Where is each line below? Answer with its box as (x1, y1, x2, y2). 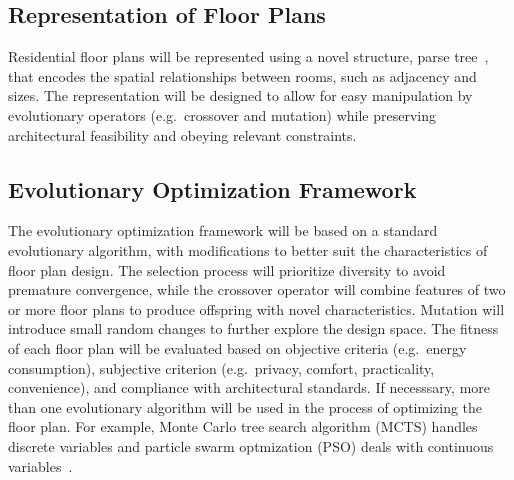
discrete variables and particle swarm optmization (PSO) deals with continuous (8, 435, 494, 456)
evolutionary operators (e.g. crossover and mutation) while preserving (8, 104, 436, 125)
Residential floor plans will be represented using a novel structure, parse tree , (8, 46, 489, 67)
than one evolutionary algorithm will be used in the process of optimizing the (8, 396, 483, 417)
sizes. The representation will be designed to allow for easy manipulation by (8, 85, 473, 106)
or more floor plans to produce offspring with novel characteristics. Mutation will (8, 298, 505, 319)
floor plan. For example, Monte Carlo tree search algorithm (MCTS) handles (8, 416, 478, 437)
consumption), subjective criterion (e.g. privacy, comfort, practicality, (8, 357, 435, 378)
